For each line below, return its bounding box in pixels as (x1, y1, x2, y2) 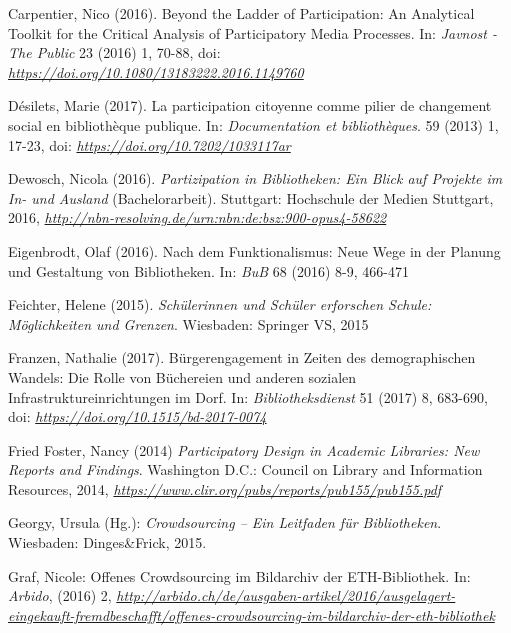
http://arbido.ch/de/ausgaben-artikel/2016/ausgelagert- (116, 585, 456, 606)
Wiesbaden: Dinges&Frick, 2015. (8, 532, 207, 553)
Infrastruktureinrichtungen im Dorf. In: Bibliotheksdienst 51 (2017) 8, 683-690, (8, 386, 488, 407)
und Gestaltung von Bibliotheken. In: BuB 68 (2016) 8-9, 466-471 (8, 260, 409, 281)
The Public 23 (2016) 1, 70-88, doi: (8, 42, 221, 63)
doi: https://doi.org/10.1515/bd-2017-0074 (8, 406, 267, 427)
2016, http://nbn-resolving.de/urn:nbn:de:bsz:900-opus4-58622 (8, 207, 387, 228)
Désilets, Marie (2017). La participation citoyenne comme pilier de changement (8, 95, 492, 116)
